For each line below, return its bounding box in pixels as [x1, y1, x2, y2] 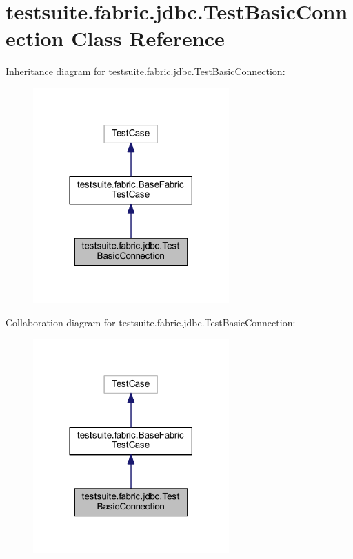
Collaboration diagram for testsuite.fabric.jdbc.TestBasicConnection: [6, 315, 296, 329]
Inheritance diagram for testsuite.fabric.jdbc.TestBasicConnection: [6, 64, 285, 78]
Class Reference [71, 24, 225, 52]
